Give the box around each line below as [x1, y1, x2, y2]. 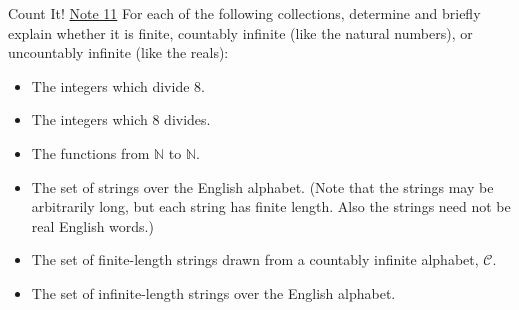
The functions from [31, 142, 150, 163]
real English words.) [31, 215, 154, 236]
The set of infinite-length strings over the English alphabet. [31, 282, 396, 303]
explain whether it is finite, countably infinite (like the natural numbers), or [8, 22, 473, 43]
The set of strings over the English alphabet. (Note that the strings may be [31, 176, 494, 197]
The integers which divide [31, 75, 190, 96]
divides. [164, 109, 211, 130]
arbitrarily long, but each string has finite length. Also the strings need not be [31, 196, 511, 217]
